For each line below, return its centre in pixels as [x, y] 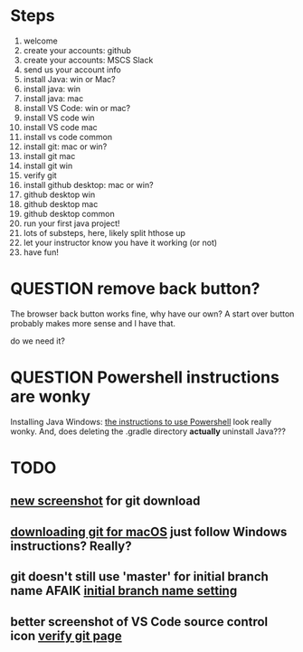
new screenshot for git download [105, 501]
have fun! [41, 252]
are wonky [51, 397]
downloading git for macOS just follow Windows [149, 531]
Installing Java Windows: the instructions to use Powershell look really [141, 421]
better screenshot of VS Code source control [139, 622]
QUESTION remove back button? [135, 289]
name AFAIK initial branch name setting [124, 591]
